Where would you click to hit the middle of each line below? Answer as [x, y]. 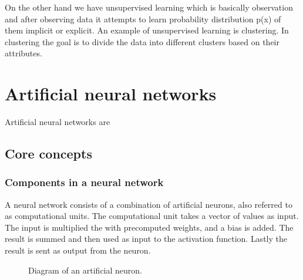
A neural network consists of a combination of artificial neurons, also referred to [149, 204]
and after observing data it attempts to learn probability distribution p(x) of [143, 18]
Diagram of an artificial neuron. [85, 270]
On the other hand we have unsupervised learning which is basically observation [149, 7]
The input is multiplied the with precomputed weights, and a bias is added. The [149, 227]
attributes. [23, 53]
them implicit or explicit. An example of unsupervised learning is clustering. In [147, 30]
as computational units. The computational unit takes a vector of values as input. [152, 216]
